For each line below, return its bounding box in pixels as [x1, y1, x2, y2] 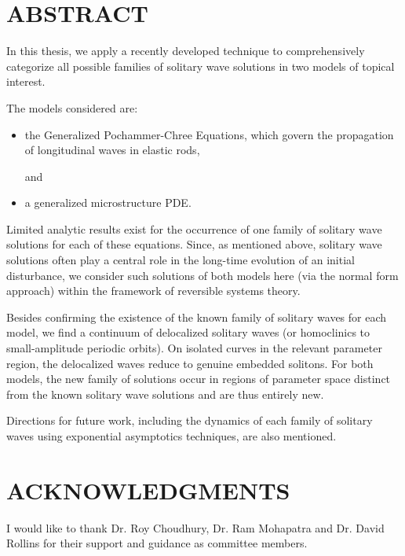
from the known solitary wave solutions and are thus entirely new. [6, 385, 324, 402]
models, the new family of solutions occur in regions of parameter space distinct [6, 370, 391, 387]
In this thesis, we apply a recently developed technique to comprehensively [6, 42, 365, 59]
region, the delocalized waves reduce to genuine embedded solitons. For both [6, 355, 374, 371]
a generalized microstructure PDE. [24, 194, 192, 211]
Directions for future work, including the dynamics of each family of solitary [6, 412, 373, 429]
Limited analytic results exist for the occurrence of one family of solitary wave [6, 220, 382, 237]
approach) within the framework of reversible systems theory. [6, 282, 301, 299]
